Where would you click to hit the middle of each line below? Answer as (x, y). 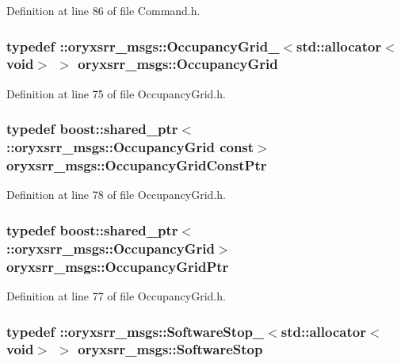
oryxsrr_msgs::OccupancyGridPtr (118, 266)
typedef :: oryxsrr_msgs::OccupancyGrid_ (143, 46)
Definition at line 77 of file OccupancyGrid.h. (116, 296)
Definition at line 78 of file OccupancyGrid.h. (116, 195)
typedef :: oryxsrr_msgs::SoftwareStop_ (136, 331)
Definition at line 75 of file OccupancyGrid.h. (116, 93)
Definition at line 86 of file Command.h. (103, 10)
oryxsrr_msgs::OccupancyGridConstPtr (137, 165)
